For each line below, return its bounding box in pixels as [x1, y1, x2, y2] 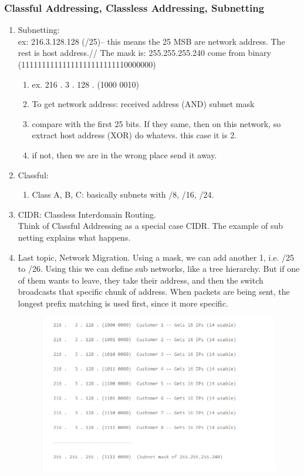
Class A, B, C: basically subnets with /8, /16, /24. [32, 188, 214, 201]
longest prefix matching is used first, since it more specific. [18, 297, 228, 309]
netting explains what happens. [18, 231, 131, 243]
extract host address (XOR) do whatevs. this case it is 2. [32, 129, 237, 141]
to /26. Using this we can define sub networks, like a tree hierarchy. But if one [18, 262, 300, 275]
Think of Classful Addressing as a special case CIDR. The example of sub [18, 219, 283, 232]
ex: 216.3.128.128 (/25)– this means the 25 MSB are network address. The [18, 35, 285, 47]
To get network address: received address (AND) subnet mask [32, 98, 255, 110]
